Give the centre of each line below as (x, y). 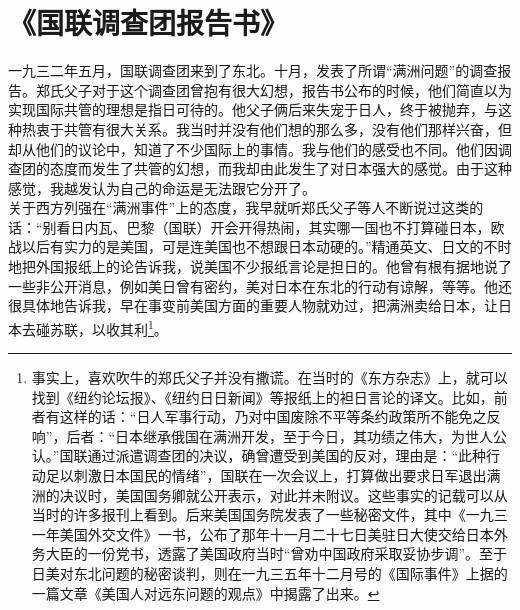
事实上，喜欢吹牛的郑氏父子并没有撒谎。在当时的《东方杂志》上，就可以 (269, 377)
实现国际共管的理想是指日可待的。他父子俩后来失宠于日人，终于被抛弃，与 (253, 109)
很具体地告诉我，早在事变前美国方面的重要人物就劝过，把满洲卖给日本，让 (253, 305)
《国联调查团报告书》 (148, 22)
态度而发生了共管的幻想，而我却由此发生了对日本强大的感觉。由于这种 (280, 168)
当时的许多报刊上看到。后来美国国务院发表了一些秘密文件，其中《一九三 (269, 514)
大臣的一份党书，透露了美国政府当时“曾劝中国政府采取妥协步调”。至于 (276, 553)
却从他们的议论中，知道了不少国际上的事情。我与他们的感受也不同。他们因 (253, 148)
